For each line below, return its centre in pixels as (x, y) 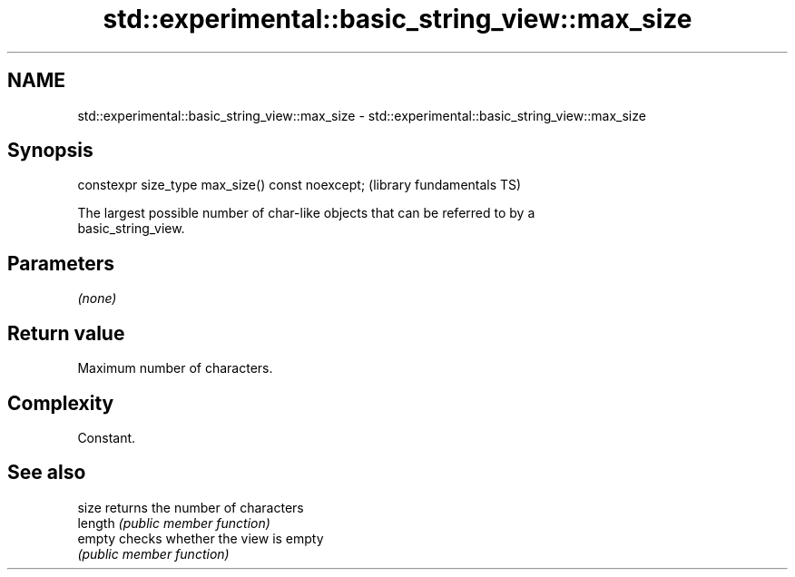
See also (47, 473)
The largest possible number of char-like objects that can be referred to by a (306, 213)
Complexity (61, 403)
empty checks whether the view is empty (201, 538)
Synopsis (50, 151)
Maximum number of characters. (175, 368)
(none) (97, 298)
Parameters (61, 263)
